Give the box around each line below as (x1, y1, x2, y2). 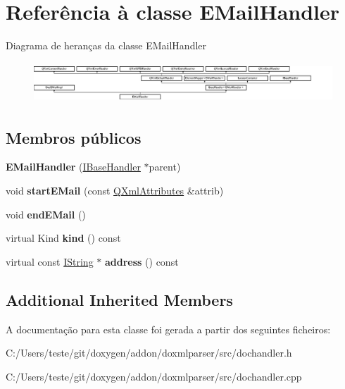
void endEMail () (6, 206, 86, 221)
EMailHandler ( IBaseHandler (6, 159, 141, 174)
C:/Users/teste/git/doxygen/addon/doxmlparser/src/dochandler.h (6, 345, 292, 360)
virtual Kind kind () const (6, 230, 121, 245)
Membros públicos (6, 126, 142, 148)
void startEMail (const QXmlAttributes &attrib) (6, 183, 224, 197)
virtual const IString (6, 254, 94, 268)
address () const (104, 254, 179, 268)
